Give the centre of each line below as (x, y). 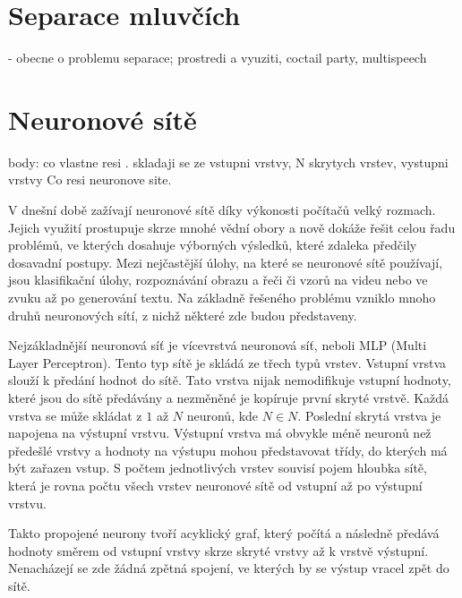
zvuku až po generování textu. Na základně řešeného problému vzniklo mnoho (222, 297)
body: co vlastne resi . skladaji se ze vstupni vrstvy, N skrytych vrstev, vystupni (228, 162)
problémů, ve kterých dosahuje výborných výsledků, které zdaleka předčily (213, 245)
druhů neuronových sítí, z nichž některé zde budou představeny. (183, 315)
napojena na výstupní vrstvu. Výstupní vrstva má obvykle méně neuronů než (220, 433)
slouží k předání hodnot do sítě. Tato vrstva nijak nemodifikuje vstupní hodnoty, (230, 380)
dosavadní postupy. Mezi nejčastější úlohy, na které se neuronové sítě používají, (226, 262)
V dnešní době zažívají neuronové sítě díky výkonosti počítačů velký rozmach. (222, 210)
